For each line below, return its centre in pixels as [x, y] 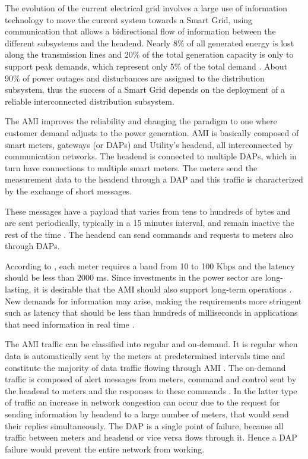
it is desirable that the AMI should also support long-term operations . [163, 289]
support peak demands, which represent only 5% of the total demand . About [146, 66]
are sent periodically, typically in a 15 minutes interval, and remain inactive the [150, 223]
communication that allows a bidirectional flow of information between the [140, 31]
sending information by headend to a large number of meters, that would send [147, 414]
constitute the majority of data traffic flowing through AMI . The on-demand [145, 367]
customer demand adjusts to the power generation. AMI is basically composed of [152, 132]
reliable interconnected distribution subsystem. [90, 101]
